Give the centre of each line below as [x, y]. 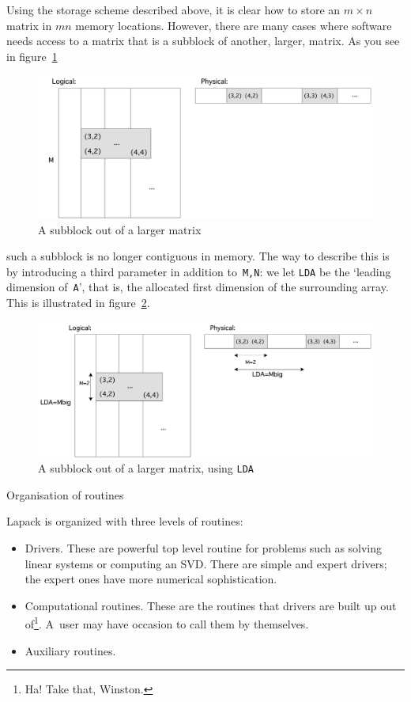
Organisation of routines [65, 494]
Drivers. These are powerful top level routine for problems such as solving [204, 548]
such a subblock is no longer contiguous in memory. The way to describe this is [198, 256]
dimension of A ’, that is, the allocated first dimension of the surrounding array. [198, 287]
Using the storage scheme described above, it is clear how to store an [173, 9]
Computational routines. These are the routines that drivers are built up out [211, 605]
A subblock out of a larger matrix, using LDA [146, 468]
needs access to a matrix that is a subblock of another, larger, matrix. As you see [203, 41]
